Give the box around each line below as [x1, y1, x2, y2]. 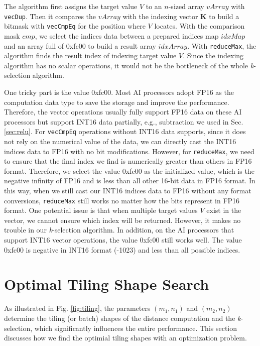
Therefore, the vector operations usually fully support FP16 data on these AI [4, 106, 242, 117]
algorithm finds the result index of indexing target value [4, 50, 177, 61]
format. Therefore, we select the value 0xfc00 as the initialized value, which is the [4, 165, 254, 176]
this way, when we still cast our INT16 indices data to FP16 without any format [4, 185, 251, 195]
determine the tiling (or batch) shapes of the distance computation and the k [4, 312, 241, 323]
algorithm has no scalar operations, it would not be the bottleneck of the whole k [4, 60, 254, 70]
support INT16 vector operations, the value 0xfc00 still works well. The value [4, 235, 242, 245]
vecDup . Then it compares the [4, 11, 96, 21]
